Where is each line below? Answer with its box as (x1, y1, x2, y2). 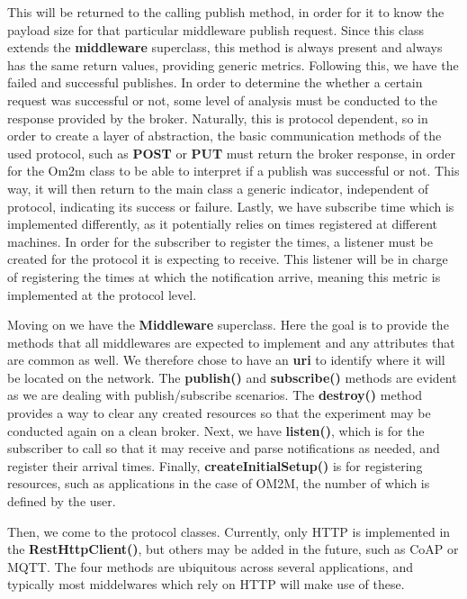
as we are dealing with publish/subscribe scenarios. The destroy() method (7, 386, 423, 404)
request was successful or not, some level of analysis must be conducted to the (7, 90, 437, 109)
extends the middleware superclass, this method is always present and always (7, 38, 443, 57)
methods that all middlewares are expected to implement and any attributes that (7, 332, 455, 351)
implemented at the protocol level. (7, 285, 197, 304)
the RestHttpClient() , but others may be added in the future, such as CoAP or (7, 540, 459, 558)
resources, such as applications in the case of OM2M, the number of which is (7, 474, 430, 493)
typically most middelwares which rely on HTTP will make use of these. (7, 575, 405, 594)
